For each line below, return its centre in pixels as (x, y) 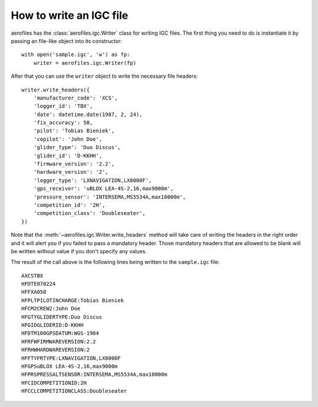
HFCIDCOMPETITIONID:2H (54, 383)
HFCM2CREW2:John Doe (51, 309)
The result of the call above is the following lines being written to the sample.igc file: (115, 262)
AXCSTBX (32, 276)
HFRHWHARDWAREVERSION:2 (56, 350)
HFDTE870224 (39, 284)
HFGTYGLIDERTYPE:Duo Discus (62, 317)
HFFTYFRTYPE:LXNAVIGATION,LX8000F (71, 358)
